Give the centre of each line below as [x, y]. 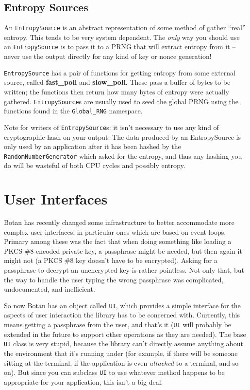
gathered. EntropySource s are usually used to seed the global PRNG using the [121, 101]
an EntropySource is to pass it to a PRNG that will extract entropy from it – [120, 46]
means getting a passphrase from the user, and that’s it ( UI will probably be [118, 325]
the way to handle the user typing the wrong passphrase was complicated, [114, 279]
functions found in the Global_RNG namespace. [73, 111]
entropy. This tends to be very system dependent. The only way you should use [122, 37]
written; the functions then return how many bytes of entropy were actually [117, 91]
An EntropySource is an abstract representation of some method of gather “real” [125, 28]
